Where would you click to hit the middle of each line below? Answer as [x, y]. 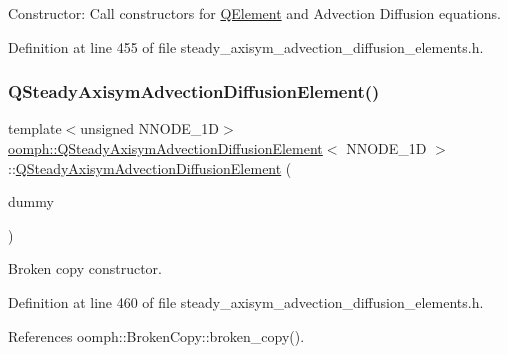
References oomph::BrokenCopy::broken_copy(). [156, 335]
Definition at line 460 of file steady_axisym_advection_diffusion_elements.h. [246, 301]
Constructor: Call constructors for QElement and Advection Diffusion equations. [254, 13]
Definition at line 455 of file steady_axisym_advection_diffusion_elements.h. [246, 46]
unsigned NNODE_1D [150, 128]
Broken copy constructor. [85, 268]
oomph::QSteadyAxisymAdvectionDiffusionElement [165, 148]
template [35, 128]
